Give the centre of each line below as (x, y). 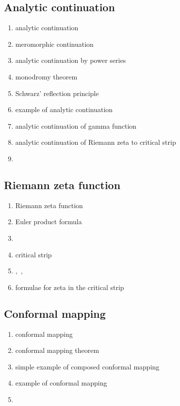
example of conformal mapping (61, 383)
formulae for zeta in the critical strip (70, 287)
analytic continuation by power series (71, 60)
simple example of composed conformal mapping (87, 366)
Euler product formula (49, 222)
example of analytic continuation (64, 109)
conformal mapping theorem (57, 350)
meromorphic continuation (54, 44)
